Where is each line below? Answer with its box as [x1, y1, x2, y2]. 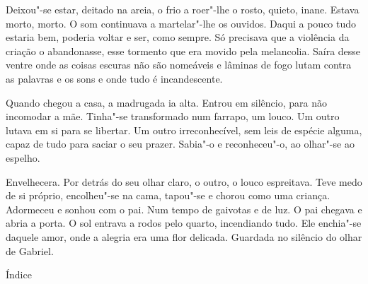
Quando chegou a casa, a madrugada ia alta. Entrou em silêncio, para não [6, 95, 327, 110]
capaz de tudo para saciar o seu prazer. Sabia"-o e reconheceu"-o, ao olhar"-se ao [6, 136, 355, 151]
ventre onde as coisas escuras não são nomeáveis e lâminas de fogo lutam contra [6, 57, 352, 72]
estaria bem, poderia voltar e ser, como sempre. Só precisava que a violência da [6, 30, 350, 45]
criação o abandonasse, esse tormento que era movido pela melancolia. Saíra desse [6, 43, 361, 58]
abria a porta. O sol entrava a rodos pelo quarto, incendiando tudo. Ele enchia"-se [6, 215, 362, 230]
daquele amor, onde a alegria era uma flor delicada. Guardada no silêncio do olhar [6, 229, 362, 244]
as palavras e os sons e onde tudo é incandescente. [6, 71, 223, 85]
